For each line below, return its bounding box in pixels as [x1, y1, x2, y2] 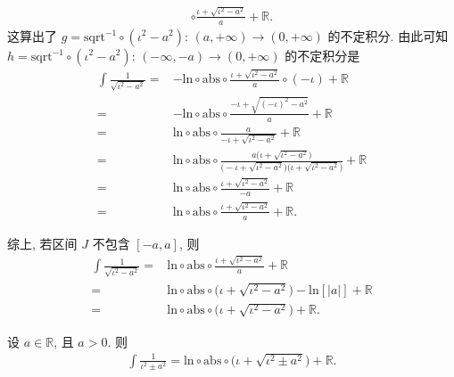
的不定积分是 [285, 45, 360, 64]
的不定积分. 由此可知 [327, 26, 449, 45]
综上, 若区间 [7, 234, 78, 252]
